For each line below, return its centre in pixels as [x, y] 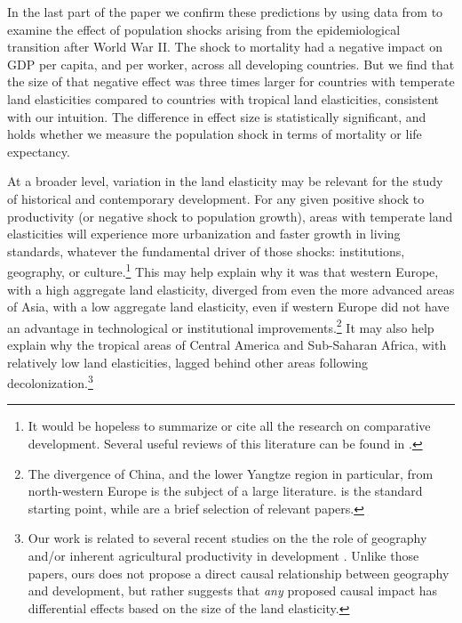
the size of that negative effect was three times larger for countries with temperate [231, 81]
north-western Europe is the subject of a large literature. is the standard [225, 491]
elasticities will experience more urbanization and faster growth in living [204, 234]
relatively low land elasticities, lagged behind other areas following [187, 362]
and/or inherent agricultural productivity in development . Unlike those [223, 555]
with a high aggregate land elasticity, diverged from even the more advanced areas [231, 289]
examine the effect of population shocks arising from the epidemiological [204, 29]
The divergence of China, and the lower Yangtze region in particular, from [231, 473]
